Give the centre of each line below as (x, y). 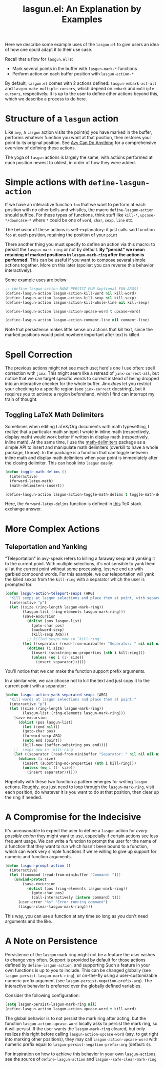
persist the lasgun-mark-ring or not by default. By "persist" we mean (75, 250)
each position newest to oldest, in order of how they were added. (71, 163)
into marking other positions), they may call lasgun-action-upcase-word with (81, 1039)
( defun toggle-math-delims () (36, 472)
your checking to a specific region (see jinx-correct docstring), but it (75, 389)
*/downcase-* (18, 221)
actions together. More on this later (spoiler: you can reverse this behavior (79, 265)
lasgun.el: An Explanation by (82, 9)
